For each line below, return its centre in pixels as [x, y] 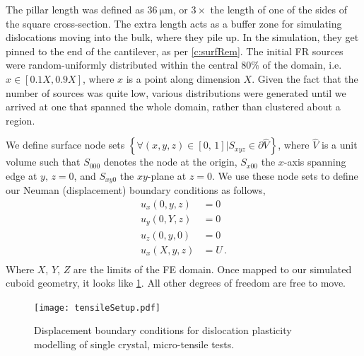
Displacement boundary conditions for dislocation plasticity [163, 330]
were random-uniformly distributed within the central [122, 65]
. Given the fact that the [305, 78]
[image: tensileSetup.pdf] [97, 308]
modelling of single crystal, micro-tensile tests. [134, 344]
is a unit [339, 145]
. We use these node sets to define [285, 175]
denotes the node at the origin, [170, 162]
